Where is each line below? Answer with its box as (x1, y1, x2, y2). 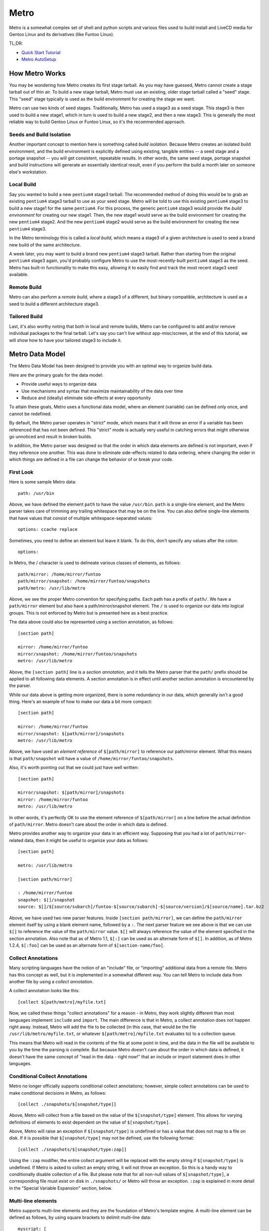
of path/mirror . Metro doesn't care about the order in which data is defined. (9, 821, 168, 827)
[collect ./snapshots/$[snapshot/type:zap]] (18, 1146, 127, 1152)
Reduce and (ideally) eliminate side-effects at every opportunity (21, 395, 151, 401)
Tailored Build (9, 313, 43, 320)
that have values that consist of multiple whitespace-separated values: (9, 515, 152, 521)
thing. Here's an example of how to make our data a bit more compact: (9, 699, 152, 705)
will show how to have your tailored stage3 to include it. (9, 337, 122, 343)
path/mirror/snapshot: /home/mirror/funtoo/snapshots (18, 579, 150, 584)
